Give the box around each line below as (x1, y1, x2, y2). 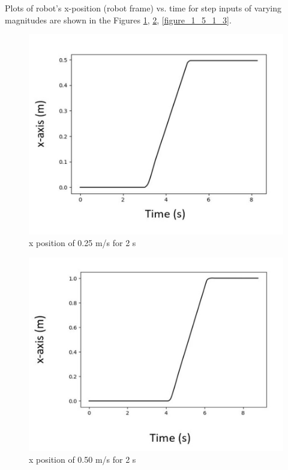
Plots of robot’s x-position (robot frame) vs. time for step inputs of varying (5, 2, 281, 14)
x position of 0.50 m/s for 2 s (29, 453, 136, 465)
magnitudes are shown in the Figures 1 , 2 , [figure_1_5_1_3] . (5, 13, 232, 26)
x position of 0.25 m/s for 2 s (29, 237, 136, 249)
